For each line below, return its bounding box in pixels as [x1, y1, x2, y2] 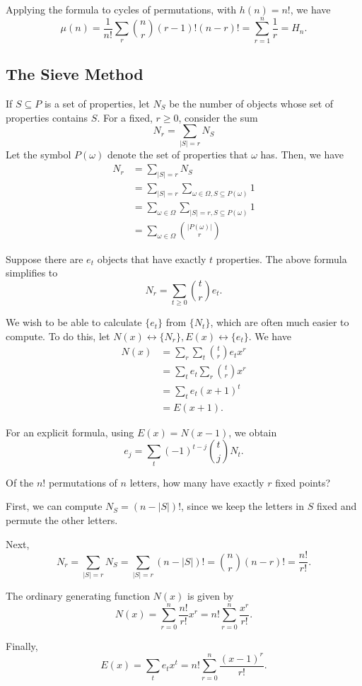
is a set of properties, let [44, 95, 150, 110]
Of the [6, 475, 34, 489]
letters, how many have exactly [129, 475, 264, 489]
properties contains [6, 110, 88, 124]
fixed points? [275, 475, 331, 489]
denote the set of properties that [107, 147, 248, 162]
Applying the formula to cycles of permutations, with [6, 2, 237, 16]
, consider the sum [178, 110, 258, 124]
